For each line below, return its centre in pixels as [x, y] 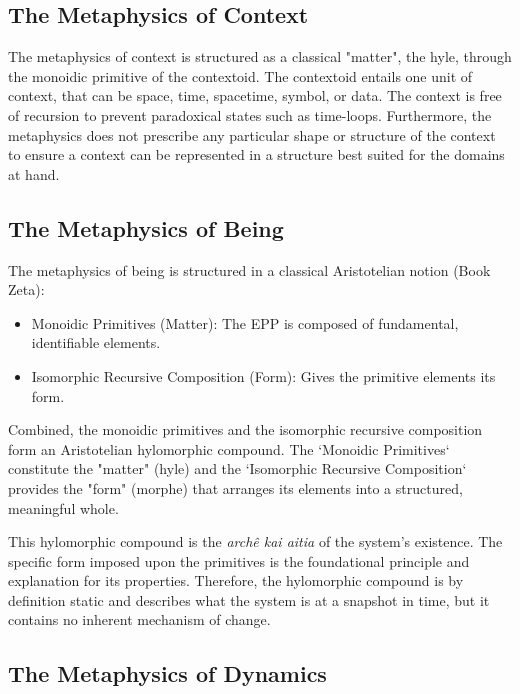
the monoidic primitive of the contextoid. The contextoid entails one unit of [240, 75]
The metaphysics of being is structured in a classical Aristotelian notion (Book [249, 269]
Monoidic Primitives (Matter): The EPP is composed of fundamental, [245, 322]
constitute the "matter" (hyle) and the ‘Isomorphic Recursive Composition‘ [237, 468]
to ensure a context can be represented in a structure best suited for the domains [256, 154]
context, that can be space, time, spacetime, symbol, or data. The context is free [255, 95]
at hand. [34, 173]
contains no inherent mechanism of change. [139, 619]
